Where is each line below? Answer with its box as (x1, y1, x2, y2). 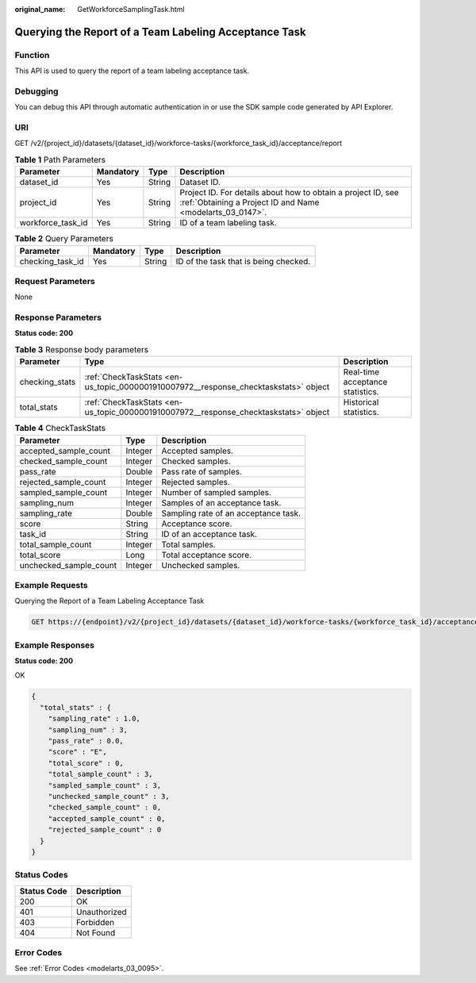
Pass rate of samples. (161, 466, 242, 477)
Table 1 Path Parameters (14, 155, 106, 166)
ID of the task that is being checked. (175, 255, 311, 267)
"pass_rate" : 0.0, (48, 736, 125, 746)
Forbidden (75, 916, 115, 927)
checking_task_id (19, 255, 85, 267)
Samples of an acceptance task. (161, 497, 282, 508)
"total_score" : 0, (48, 758, 125, 767)
